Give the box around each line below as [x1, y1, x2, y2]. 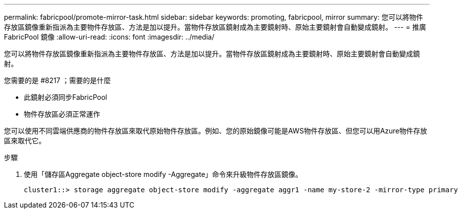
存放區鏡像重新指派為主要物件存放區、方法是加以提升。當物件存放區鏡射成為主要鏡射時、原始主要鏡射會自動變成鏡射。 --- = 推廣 [4, 23, 426, 31]
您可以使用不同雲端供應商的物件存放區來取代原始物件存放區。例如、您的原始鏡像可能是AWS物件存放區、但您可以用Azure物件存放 [4, 127, 427, 135]
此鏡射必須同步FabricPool [24, 93, 107, 101]
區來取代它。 [4, 136, 46, 145]
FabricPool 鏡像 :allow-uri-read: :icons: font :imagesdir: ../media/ [4, 33, 214, 41]
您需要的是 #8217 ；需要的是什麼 [4, 76, 111, 85]
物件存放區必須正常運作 [24, 110, 100, 118]
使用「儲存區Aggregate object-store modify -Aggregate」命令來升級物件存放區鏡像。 [24, 170, 303, 178]
